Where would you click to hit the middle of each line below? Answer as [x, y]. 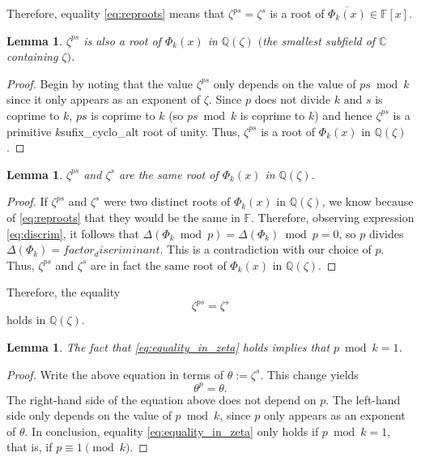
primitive [29, 131]
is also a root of [122, 40]
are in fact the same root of [158, 265]
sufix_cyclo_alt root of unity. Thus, [151, 131]
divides [386, 233]
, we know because [368, 201]
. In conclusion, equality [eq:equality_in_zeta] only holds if [172, 431]
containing [32, 56]
